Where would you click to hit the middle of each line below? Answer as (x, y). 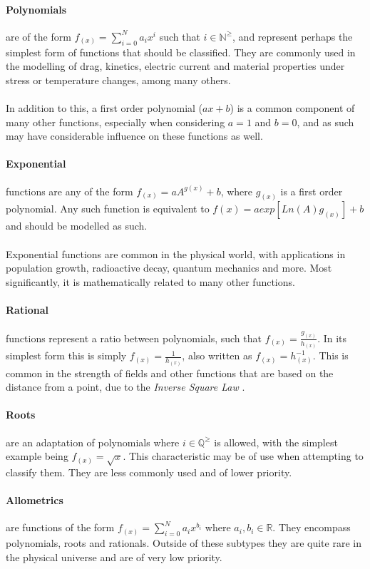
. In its (332, 338)
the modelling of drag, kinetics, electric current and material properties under (175, 66)
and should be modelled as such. (77, 226)
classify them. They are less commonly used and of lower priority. (149, 472)
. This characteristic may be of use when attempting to (243, 456)
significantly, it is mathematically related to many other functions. (150, 281)
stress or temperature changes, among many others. (118, 80)
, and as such (325, 122)
